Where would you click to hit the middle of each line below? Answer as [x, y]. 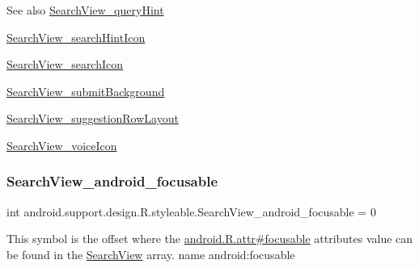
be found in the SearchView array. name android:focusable [151, 254]
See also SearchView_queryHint [85, 10]
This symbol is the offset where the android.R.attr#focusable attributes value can [210, 239]
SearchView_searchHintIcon [76, 37]
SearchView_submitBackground [86, 91]
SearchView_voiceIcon [62, 145]
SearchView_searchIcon [65, 64]
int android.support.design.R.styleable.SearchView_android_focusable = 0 [191, 211]
